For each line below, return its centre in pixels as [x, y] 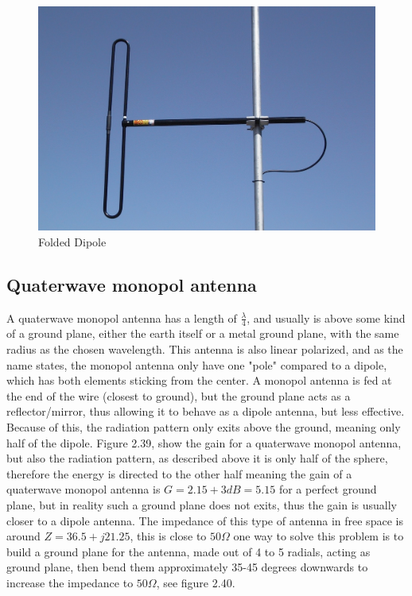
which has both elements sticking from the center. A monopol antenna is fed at [199, 380]
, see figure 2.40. [196, 582]
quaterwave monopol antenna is [84, 489]
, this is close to [168, 536]
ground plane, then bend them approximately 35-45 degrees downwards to [187, 567]
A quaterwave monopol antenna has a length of [122, 317]
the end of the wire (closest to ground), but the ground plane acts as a [179, 395]
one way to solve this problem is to [319, 536]
